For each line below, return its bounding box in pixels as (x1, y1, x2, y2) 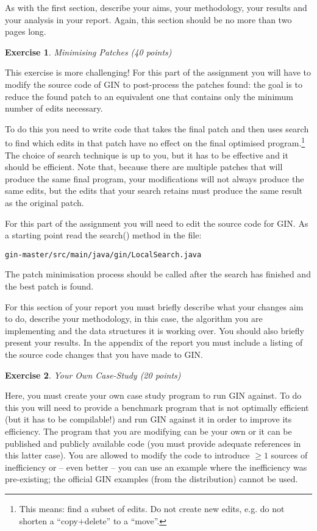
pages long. (5, 25, 46, 38)
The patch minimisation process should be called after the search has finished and (5, 268, 311, 280)
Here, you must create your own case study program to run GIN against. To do (5, 389, 302, 402)
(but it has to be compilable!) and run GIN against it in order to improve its (5, 413, 292, 426)
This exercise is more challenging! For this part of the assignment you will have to (5, 66, 312, 79)
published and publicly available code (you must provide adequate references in (5, 437, 301, 449)
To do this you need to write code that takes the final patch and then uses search (5, 122, 309, 135)
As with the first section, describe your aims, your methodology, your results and (5, 1, 307, 13)
